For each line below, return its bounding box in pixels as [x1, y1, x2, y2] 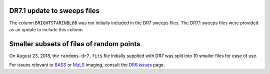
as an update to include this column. [9, 26, 84, 32]
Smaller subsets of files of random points [9, 40, 140, 48]
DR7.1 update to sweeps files [9, 6, 100, 15]
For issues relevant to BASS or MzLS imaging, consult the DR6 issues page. [9, 62, 165, 68]
